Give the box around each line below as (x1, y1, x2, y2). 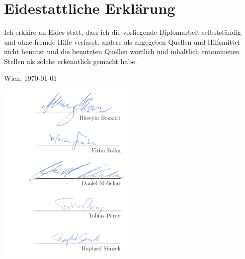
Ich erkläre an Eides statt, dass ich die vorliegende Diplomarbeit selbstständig (4, 27, 242, 37)
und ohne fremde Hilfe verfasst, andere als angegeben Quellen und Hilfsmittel (4, 36, 240, 47)
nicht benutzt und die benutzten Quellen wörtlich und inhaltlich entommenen (4, 46, 240, 57)
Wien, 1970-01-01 (4, 72, 57, 83)
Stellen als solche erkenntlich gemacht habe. (4, 56, 137, 66)
